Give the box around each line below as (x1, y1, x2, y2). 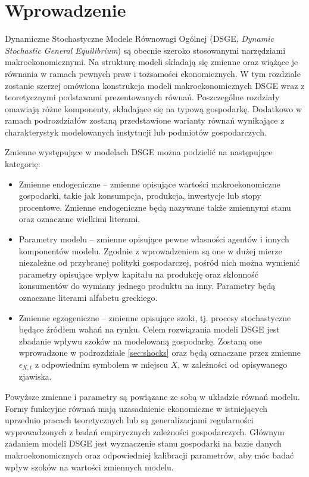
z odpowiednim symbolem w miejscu (35, 358, 168, 370)
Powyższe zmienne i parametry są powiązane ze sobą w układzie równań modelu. (5, 390, 300, 403)
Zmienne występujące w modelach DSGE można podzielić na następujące (5, 146, 273, 158)
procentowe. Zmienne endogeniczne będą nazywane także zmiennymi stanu (18, 201, 291, 213)
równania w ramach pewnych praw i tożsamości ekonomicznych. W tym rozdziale (5, 67, 301, 79)
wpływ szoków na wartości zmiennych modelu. (5, 460, 174, 473)
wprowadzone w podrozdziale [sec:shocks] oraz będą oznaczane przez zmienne (18, 346, 301, 359)
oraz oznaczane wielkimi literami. (18, 213, 141, 225)
